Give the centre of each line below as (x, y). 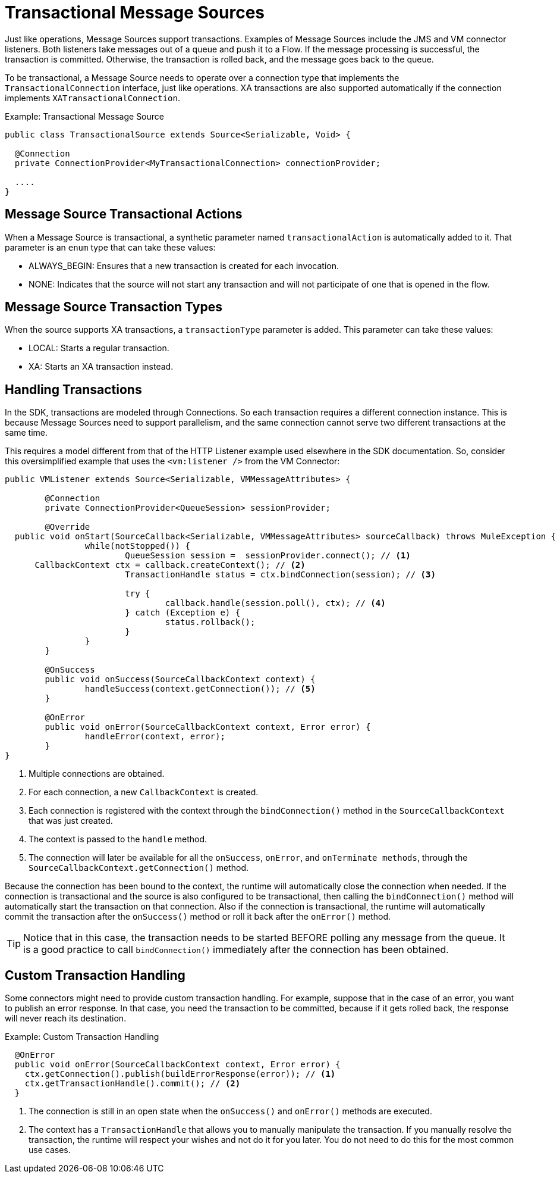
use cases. (50, 1150)
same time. (26, 433)
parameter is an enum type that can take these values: (110, 247)
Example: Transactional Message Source (84, 116)
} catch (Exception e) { (183, 613)
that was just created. (71, 821)
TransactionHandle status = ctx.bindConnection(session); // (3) (280, 575)
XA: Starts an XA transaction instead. (101, 367)
